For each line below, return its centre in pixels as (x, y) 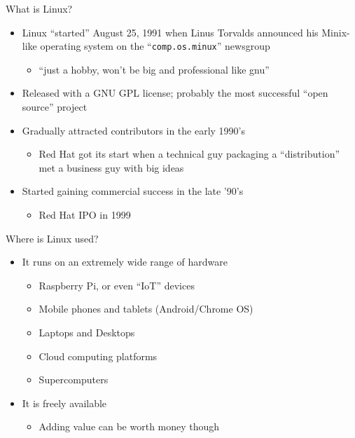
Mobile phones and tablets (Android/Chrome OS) (146, 309)
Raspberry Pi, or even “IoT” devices (117, 285)
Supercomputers (74, 379)
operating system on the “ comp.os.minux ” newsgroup (155, 46)
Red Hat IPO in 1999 (85, 214)
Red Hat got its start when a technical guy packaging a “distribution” (189, 154)
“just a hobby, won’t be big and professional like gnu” (154, 69)
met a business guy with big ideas (111, 167)
